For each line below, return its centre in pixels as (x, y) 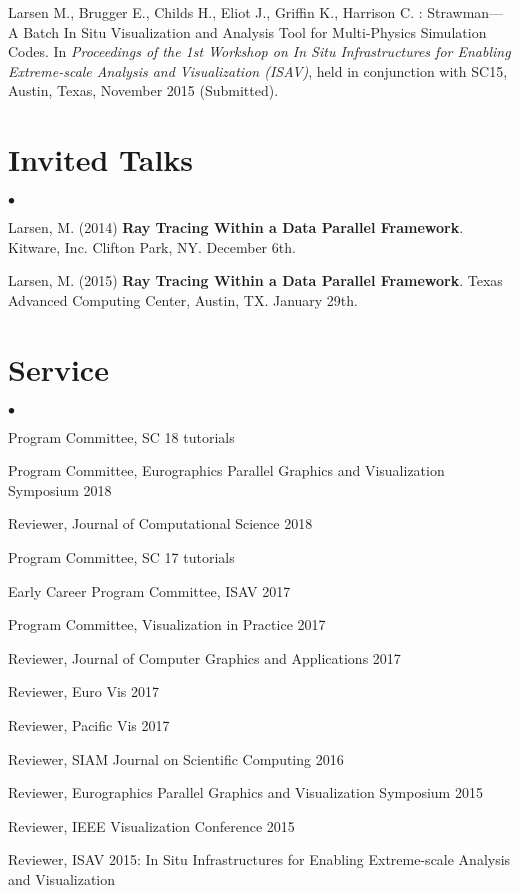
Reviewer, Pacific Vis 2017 (89, 724)
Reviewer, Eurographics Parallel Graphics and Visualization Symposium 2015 (245, 792)
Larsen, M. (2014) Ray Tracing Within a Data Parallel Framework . (236, 227)
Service (58, 368)
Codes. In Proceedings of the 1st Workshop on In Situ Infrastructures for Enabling (259, 51)
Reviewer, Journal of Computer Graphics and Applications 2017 (204, 657)
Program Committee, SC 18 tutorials (121, 436)
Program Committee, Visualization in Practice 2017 (167, 624)
